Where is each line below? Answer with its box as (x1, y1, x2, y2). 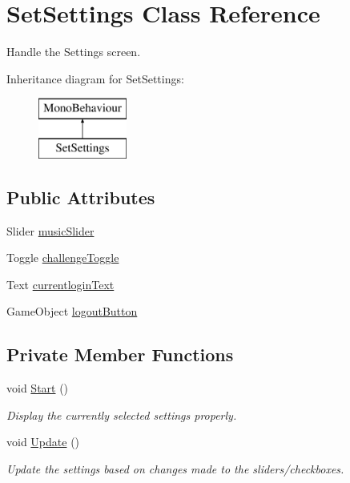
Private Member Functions (6, 342, 234, 367)
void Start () (6, 380, 69, 396)
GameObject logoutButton (6, 303, 138, 320)
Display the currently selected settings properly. (6, 406, 237, 423)
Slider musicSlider (6, 222, 95, 239)
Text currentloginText (6, 276, 115, 292)
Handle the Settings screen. (6, 43, 141, 60)
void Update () (6, 433, 80, 450)
